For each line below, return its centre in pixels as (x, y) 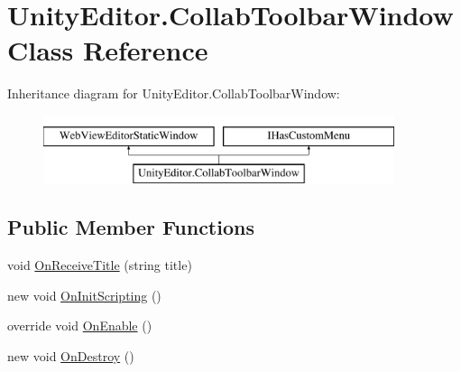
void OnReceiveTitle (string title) (100, 265)
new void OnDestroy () (71, 356)
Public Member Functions (131, 227)
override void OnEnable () (80, 325)
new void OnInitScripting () (84, 295)
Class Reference (108, 50)
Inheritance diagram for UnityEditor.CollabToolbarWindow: (174, 93)
